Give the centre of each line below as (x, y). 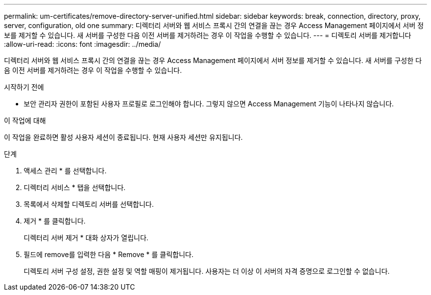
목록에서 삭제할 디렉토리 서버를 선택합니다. (89, 204)
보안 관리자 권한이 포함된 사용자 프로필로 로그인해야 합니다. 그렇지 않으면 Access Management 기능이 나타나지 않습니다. (209, 104)
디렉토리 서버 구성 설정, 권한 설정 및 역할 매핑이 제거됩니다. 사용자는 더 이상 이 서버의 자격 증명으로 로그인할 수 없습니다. (207, 271)
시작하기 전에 (24, 87)
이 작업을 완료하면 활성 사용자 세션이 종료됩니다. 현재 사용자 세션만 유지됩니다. (123, 137)
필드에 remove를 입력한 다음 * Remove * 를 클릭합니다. (109, 254)
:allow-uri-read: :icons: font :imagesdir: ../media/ (82, 44)
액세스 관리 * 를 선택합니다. (65, 171)
